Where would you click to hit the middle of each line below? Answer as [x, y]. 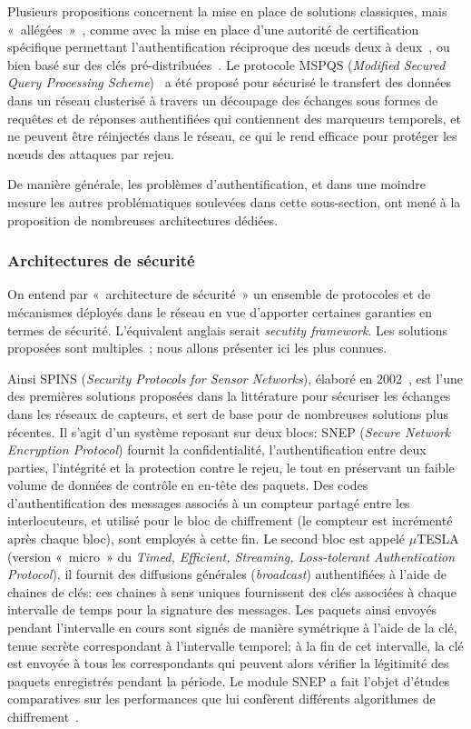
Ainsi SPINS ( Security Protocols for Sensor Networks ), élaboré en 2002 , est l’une [235, 378]
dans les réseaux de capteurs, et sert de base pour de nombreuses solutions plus [228, 413]
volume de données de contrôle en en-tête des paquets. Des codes [188, 485]
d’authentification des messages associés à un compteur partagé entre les [209, 502]
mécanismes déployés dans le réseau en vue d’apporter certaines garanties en [220, 311]
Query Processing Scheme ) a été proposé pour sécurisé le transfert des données [229, 82]
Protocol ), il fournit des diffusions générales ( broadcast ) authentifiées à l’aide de [227, 574]
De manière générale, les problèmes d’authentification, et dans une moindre [217, 184]
